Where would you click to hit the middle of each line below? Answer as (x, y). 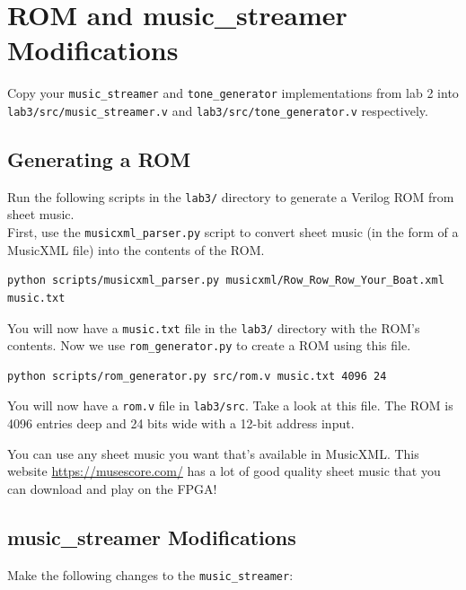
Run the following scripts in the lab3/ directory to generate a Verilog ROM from (231, 196)
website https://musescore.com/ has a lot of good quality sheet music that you (224, 471)
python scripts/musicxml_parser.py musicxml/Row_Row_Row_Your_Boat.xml (226, 281)
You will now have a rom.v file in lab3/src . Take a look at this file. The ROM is (230, 405)
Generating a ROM (99, 159)
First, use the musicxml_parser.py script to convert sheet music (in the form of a (233, 232)
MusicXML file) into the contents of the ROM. (136, 249)
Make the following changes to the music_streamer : (150, 574)
